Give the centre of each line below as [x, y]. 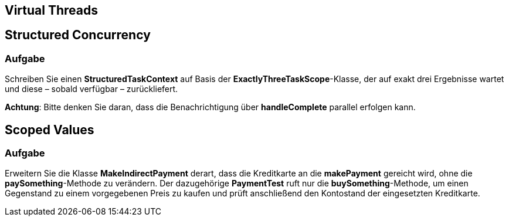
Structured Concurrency [78, 35]
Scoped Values [50, 130]
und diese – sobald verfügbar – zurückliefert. [91, 89]
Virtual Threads [51, 10]
